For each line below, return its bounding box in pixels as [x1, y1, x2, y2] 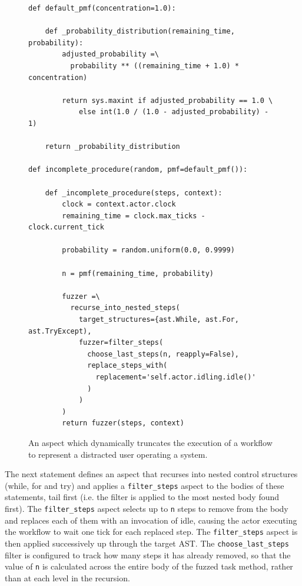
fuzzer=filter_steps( [78, 338, 164, 347]
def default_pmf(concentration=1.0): [28, 4, 176, 12]
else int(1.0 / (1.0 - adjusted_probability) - [78, 108, 269, 116]
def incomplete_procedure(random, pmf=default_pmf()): [28, 165, 248, 174]
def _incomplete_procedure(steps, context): [45, 188, 223, 197]
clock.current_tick [28, 223, 104, 232]
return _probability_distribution [45, 142, 180, 151]
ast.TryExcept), [28, 327, 92, 335]
